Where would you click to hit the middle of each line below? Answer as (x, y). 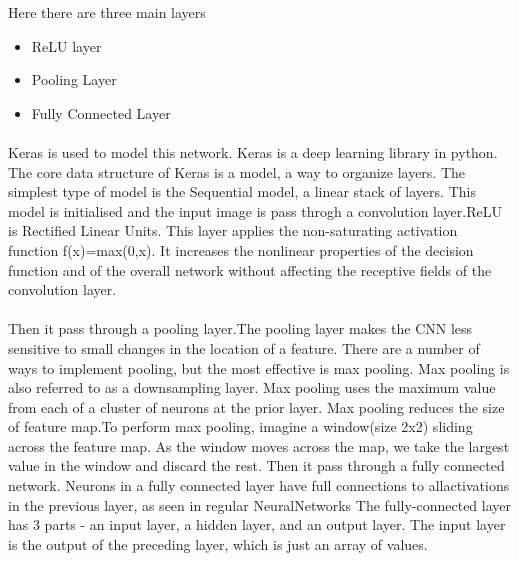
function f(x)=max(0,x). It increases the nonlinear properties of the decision (241, 249)
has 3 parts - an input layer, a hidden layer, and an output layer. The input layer (257, 524)
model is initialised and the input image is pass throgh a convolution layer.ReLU (255, 210)
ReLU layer (66, 45)
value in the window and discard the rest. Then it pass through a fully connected (256, 465)
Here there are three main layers (107, 12)
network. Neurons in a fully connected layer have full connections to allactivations (259, 485)
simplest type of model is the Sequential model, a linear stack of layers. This (242, 191)
